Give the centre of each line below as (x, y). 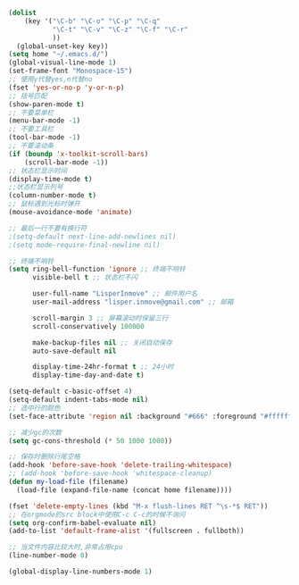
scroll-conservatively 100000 (88, 326)
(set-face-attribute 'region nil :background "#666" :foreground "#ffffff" (152, 416)
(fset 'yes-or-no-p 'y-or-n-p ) (66, 88)
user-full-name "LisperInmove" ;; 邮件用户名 (115, 294)
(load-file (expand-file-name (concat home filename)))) (125, 490)
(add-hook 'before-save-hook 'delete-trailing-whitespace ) (120, 465)
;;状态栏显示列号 (36, 188)
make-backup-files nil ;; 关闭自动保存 (102, 343)
